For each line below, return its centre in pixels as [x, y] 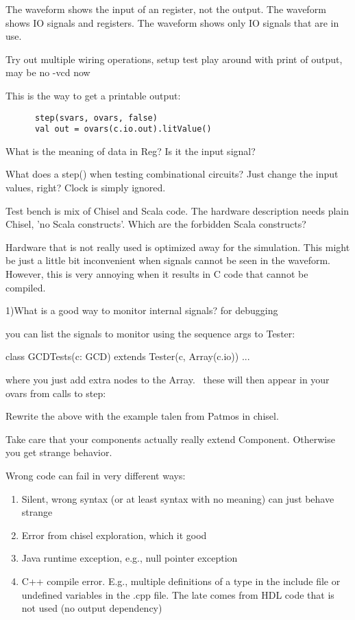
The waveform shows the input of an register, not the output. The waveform [166, 9]
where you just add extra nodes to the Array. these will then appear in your [168, 379]
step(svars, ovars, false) [96, 118]
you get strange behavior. [59, 452]
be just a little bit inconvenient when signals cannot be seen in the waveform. [168, 260]
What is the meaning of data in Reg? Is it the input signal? [131, 151]
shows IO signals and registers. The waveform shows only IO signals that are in [172, 22]
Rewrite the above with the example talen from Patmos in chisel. [142, 416]
